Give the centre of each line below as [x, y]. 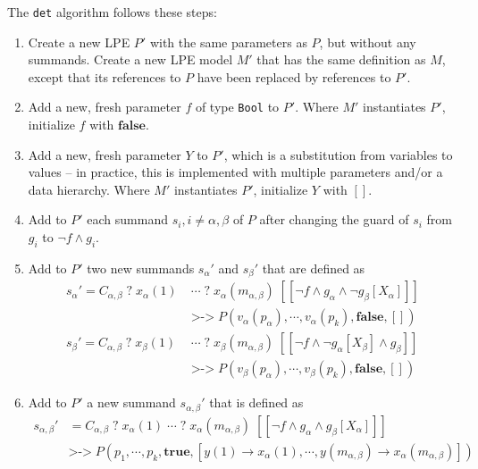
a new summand [131, 402]
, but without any [368, 42]
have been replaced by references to [294, 76]
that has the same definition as [341, 59]
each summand [127, 219]
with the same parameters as [228, 42]
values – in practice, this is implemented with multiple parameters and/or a [235, 172]
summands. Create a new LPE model [130, 59]
